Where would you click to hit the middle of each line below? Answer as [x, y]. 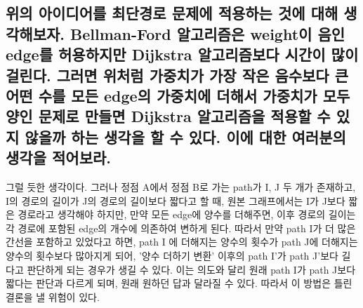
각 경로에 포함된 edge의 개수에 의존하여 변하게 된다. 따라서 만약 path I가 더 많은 [181, 228]
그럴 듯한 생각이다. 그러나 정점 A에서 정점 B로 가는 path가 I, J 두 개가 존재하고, [181, 186]
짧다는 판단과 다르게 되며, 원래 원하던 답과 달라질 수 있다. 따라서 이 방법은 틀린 [179, 283]
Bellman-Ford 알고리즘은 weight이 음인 [208, 33]
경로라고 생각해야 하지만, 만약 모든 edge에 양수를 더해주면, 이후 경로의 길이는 [187, 214]
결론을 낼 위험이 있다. [53, 296]
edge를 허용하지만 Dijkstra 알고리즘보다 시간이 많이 [182, 54]
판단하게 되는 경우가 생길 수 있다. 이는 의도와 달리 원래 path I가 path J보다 [191, 269]
